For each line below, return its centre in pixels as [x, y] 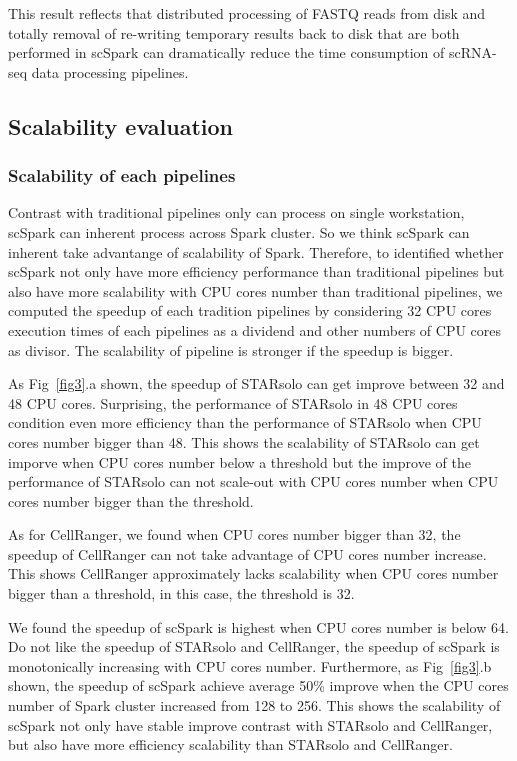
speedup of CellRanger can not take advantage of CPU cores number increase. [247, 553]
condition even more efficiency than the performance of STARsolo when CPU [245, 422]
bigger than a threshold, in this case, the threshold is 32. [181, 593]
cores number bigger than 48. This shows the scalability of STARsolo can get [244, 441]
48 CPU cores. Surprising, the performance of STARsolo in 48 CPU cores [233, 402]
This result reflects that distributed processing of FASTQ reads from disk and [247, 13]
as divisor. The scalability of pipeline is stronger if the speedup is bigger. [231, 349]
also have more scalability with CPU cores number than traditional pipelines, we [255, 290]
